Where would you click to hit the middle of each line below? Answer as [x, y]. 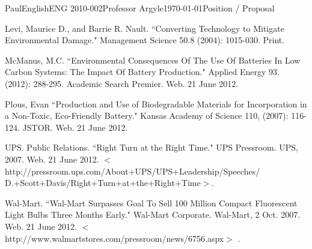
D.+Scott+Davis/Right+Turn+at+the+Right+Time [103, 183]
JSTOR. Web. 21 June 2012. [75, 127]
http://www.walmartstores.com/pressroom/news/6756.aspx [115, 238]
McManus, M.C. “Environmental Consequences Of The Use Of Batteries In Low [153, 60]
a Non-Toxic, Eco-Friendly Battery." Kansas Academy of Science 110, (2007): [147, 115]
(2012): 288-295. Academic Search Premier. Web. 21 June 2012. [122, 83]
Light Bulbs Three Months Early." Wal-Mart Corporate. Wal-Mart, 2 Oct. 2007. [153, 214]
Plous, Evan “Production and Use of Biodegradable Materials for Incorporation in [156, 103]
